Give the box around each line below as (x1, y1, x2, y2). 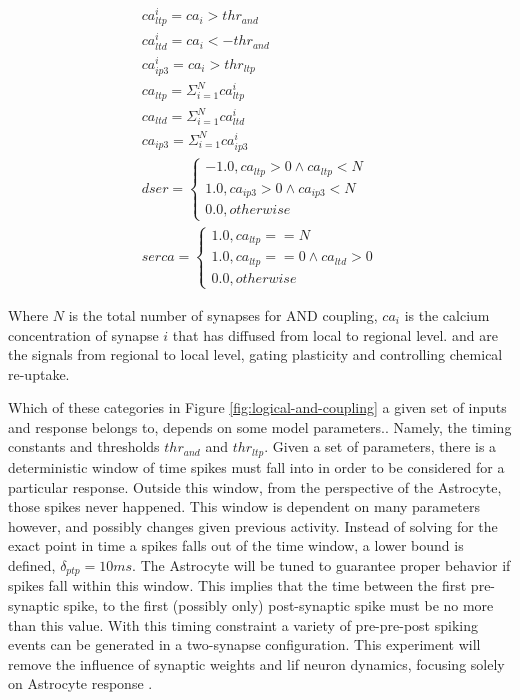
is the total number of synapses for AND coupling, (68, 304, 378, 325)
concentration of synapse (8, 324, 159, 345)
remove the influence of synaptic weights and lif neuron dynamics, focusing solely (8, 653, 505, 674)
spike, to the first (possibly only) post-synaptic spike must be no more (63, 594, 494, 615)
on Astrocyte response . (8, 673, 153, 694)
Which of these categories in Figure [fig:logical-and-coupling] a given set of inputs (8, 397, 507, 418)
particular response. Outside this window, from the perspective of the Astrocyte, (8, 476, 502, 497)
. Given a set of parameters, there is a (264, 436, 497, 457)
